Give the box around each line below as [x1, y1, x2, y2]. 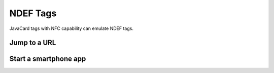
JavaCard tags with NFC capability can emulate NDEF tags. [9, 25, 134, 31]
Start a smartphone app [9, 55, 86, 63]
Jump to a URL [9, 39, 56, 47]
